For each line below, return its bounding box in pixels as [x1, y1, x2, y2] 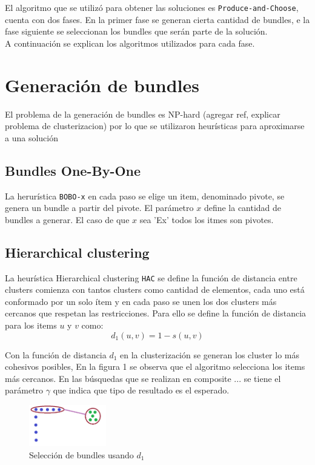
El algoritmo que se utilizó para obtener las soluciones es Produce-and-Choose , [5, 1, 299, 13]
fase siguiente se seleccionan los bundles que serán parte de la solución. [5, 25, 268, 38]
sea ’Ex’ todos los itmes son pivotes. [139, 213, 274, 226]
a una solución [5, 131, 58, 144]
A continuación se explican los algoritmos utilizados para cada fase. [5, 36, 255, 49]
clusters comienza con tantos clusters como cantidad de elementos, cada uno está [5, 283, 305, 296]
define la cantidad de [204, 201, 282, 214]
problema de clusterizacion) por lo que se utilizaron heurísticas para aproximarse [5, 119, 305, 132]
